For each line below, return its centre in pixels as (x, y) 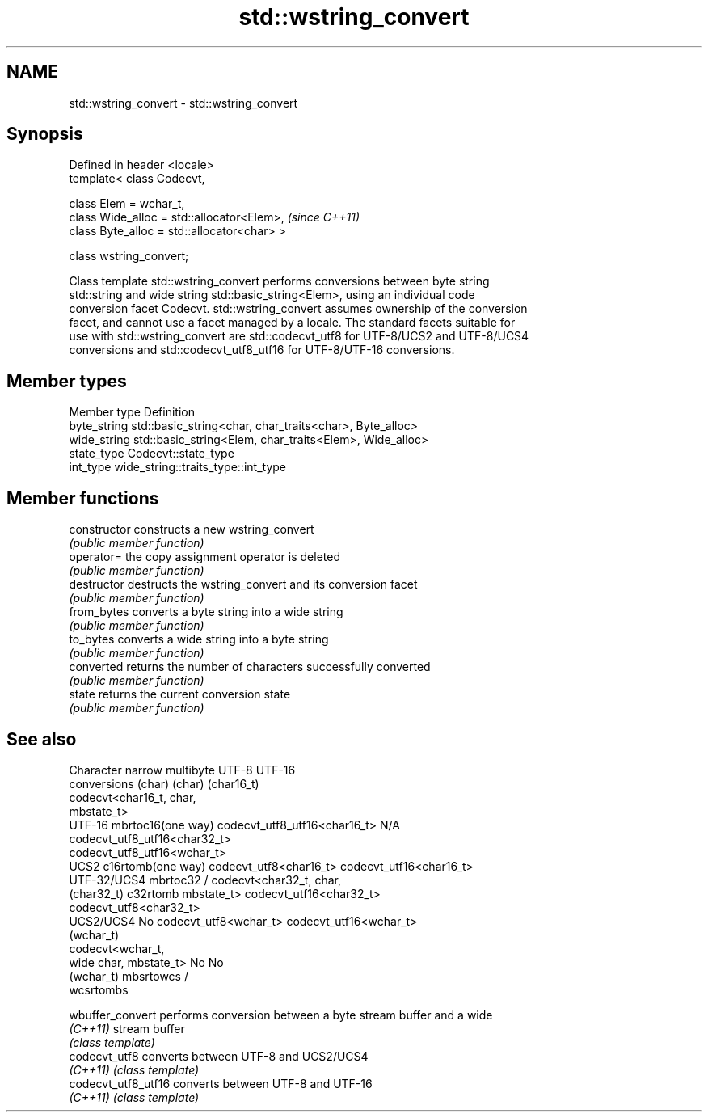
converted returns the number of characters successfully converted (250, 667)
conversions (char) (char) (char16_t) (164, 783)
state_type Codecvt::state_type (152, 454)
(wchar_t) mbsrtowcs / (129, 976)
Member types (67, 381)
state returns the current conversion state (180, 694)
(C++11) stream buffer (127, 1028)
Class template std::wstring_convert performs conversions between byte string (279, 281)
